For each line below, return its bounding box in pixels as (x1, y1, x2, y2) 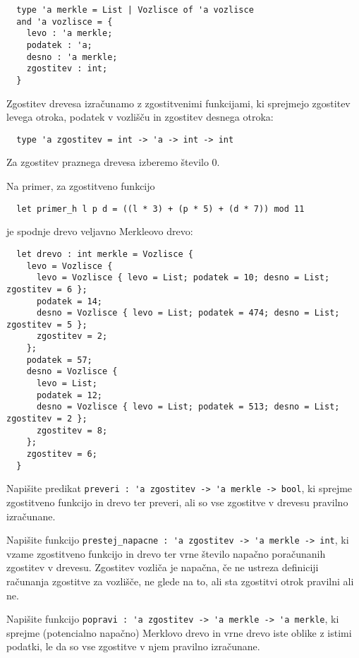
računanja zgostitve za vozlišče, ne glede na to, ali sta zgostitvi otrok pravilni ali (6, 574, 354, 589)
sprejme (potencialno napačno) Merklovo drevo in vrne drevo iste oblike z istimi (6, 625, 352, 640)
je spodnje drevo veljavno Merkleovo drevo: (6, 224, 193, 239)
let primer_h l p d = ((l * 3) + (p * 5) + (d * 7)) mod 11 (16, 203, 305, 214)
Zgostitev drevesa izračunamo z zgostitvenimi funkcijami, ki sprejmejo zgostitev (6, 95, 351, 110)
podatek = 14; (36, 296, 103, 306)
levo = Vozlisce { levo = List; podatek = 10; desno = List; (36, 273, 330, 283)
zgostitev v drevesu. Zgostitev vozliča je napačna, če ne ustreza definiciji (6, 560, 319, 575)
